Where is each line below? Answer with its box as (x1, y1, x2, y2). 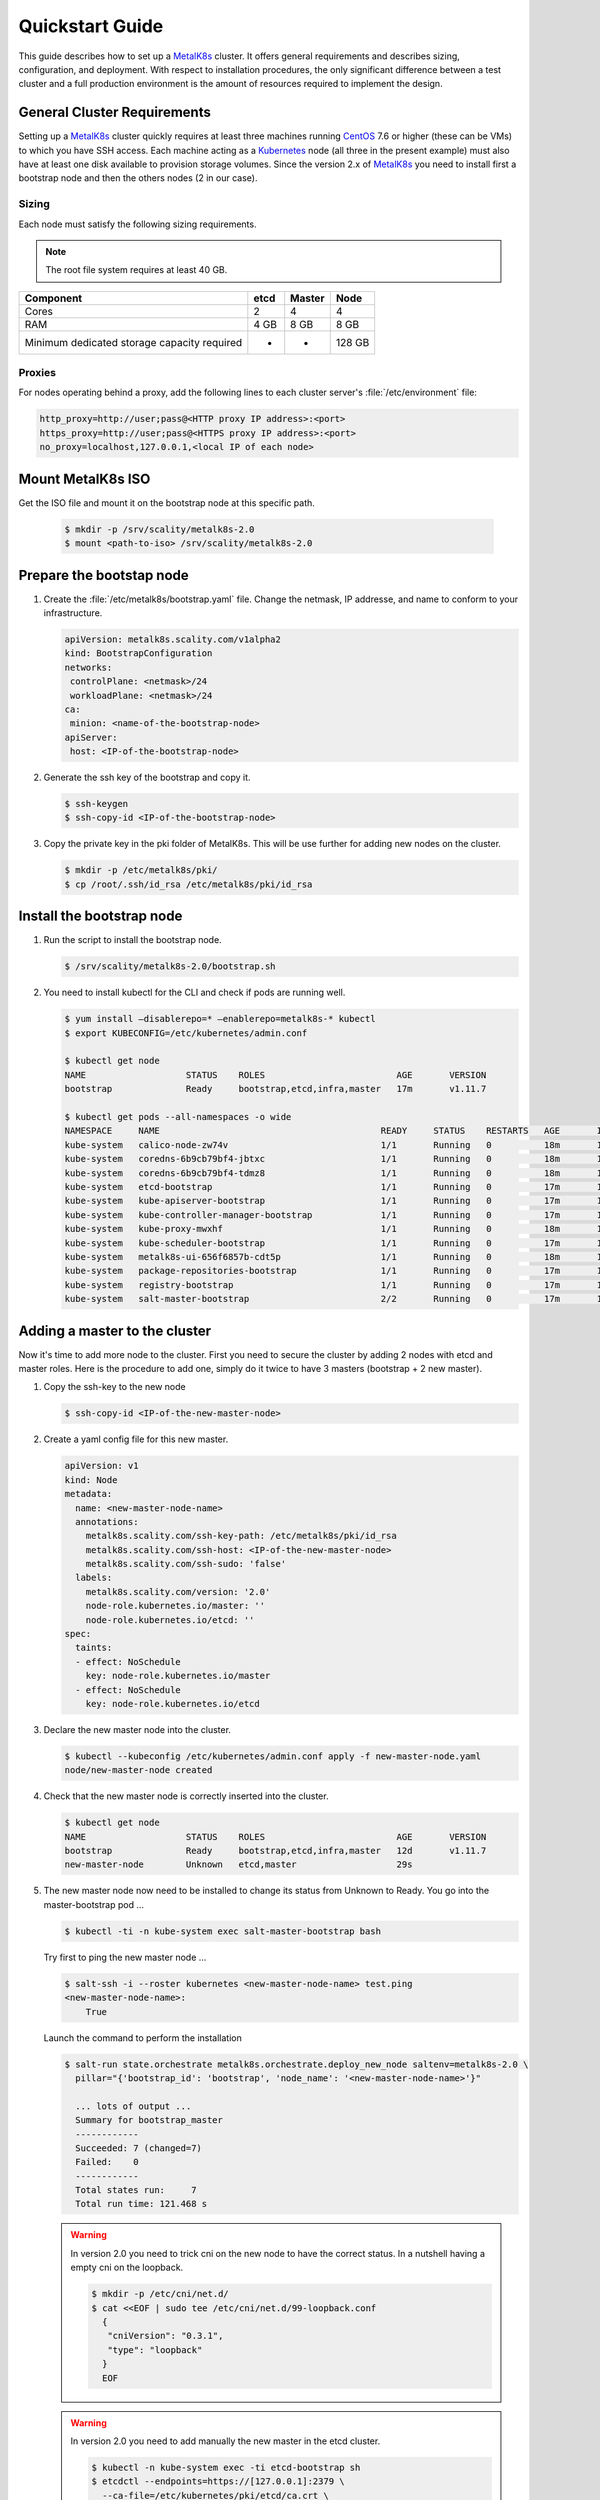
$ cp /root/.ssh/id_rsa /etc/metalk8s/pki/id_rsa (64, 878, 313, 890)
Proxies (18, 366, 57, 380)
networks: (64, 661, 113, 673)
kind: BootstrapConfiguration (64, 648, 213, 659)
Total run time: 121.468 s (75, 2198, 208, 2210)
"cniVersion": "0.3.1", (106, 2330, 224, 2342)
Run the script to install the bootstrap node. (43, 934, 222, 946)
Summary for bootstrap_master (75, 2115, 224, 2126)
